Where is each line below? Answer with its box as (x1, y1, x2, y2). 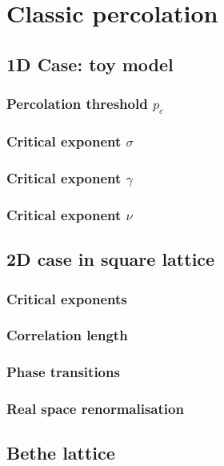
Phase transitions (6, 362, 120, 382)
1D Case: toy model (6, 51, 174, 76)
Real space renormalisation (6, 399, 184, 419)
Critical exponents (6, 288, 127, 308)
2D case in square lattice (6, 247, 215, 271)
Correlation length (6, 325, 128, 345)
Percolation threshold (6, 94, 148, 114)
